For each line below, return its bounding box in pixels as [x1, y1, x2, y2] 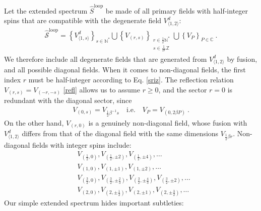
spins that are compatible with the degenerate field [4, 15, 162, 26]
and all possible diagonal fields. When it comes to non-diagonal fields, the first [4, 64, 246, 75]
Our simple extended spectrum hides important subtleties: [4, 197, 184, 207]
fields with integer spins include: [32, 139, 132, 150]
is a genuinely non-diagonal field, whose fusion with [88, 117, 247, 128]
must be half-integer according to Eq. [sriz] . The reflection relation [28, 74, 234, 84]
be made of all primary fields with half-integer [105, 5, 248, 16]
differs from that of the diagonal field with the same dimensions [22, 128, 219, 139]
